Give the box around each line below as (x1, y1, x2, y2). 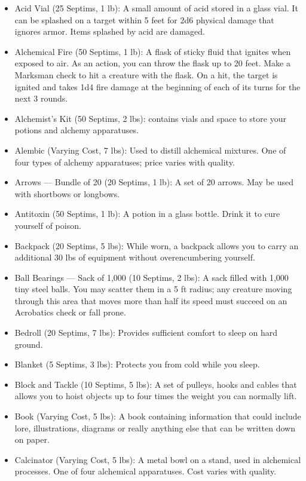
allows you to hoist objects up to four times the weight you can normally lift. (14, 390, 297, 402)
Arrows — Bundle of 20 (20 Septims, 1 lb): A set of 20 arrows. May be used (14, 176, 293, 188)
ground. (14, 338, 43, 350)
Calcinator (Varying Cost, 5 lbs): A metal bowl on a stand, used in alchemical (14, 453, 301, 465)
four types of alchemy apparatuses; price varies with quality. (14, 155, 235, 168)
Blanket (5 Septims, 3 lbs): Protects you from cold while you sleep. (14, 358, 260, 370)
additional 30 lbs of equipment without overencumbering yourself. (14, 251, 255, 264)
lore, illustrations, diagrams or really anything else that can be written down (14, 421, 295, 434)
